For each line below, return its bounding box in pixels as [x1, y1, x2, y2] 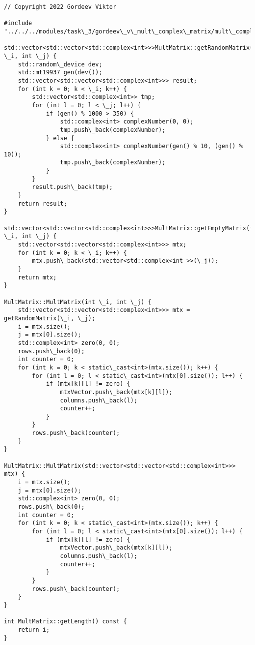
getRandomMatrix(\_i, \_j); [4, 314, 96, 322]
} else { [46, 134, 75, 142]
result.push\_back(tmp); [32, 184, 113, 191]
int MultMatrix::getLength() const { [4, 618, 127, 625]
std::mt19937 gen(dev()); [18, 69, 102, 76]
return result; [18, 200, 67, 207]
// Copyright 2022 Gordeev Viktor [4, 3, 117, 10]
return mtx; [18, 274, 57, 281]
